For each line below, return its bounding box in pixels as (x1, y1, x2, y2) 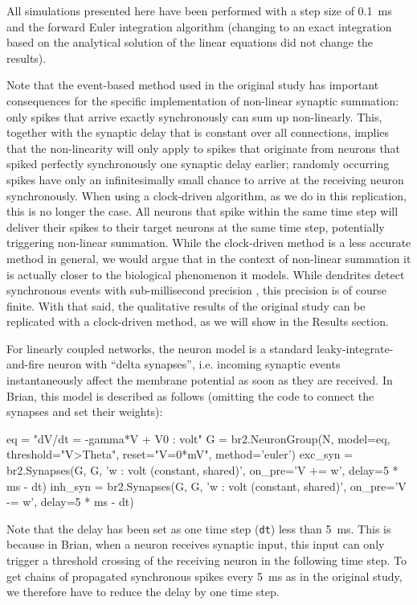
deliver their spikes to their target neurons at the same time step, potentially (6, 218, 385, 235)
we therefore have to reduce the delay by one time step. (6, 583, 280, 600)
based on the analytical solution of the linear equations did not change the (6, 34, 374, 51)
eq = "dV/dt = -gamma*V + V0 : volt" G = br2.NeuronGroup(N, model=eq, (6, 430, 390, 447)
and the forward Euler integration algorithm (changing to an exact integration (6, 18, 392, 35)
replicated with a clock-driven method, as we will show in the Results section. (6, 313, 389, 330)
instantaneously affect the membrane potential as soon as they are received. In (6, 372, 393, 389)
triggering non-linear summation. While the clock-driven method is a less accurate (6, 234, 411, 251)
